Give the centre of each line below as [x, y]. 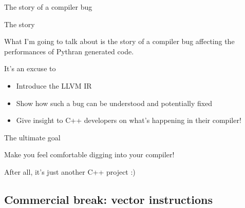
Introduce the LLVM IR [54, 85]
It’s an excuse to [30, 68]
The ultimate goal [32, 137]
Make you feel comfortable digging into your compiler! [89, 154]
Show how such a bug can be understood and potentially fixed [114, 103]
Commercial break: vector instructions [108, 199]
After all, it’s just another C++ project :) [70, 171]
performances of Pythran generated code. [69, 51]
